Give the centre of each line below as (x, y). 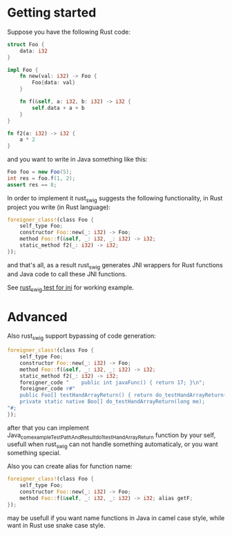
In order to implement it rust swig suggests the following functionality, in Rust (115, 199)
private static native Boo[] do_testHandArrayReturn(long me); (113, 402)
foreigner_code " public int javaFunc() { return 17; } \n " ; (113, 382)
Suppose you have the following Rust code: (69, 32)
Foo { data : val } (54, 83)
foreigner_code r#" (48, 389)
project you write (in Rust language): (59, 207)
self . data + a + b (58, 108)
